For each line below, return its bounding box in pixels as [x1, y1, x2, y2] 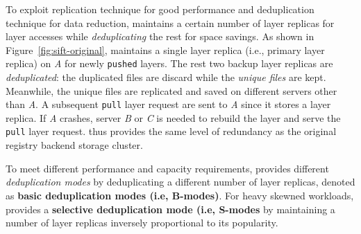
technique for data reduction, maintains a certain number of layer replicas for [6, 15, 335, 30]
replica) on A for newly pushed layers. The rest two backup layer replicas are [6, 56, 333, 71]
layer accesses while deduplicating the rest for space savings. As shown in [6, 29, 314, 44]
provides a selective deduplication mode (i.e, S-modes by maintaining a [6, 201, 335, 216]
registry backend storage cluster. [6, 138, 143, 152]
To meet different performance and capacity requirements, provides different [6, 161, 329, 175]
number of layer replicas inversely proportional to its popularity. [6, 215, 278, 230]
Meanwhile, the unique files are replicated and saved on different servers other [6, 83, 337, 98]
